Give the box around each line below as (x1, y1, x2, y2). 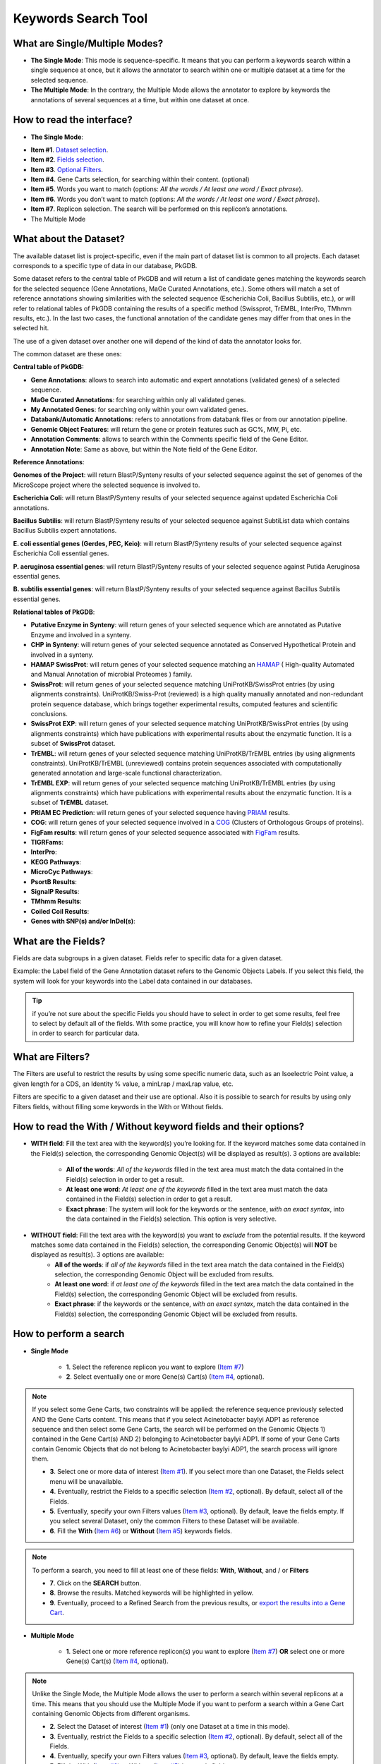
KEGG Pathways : (30, 857, 81, 866)
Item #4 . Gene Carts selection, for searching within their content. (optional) (30, 175, 250, 183)
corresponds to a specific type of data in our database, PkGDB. (13, 261, 198, 270)
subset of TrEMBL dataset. (30, 798, 109, 807)
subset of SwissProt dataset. (30, 739, 116, 748)
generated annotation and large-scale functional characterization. (30, 769, 222, 778)
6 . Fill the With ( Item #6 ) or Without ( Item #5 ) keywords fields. (49, 1526, 233, 1535)
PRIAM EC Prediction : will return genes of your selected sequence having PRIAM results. (30, 808, 291, 816)
